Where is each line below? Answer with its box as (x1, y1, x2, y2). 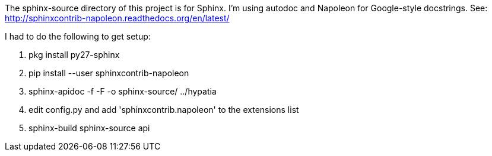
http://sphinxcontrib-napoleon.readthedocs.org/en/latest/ (5, 13, 230, 23)
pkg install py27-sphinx (28, 50, 120, 60)
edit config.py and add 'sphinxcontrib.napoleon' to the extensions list (28, 105, 299, 115)
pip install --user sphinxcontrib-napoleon (28, 68, 189, 78)
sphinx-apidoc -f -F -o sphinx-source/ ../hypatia (28, 86, 217, 96)
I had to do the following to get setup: (5, 31, 151, 41)
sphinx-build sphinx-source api (28, 123, 150, 133)
